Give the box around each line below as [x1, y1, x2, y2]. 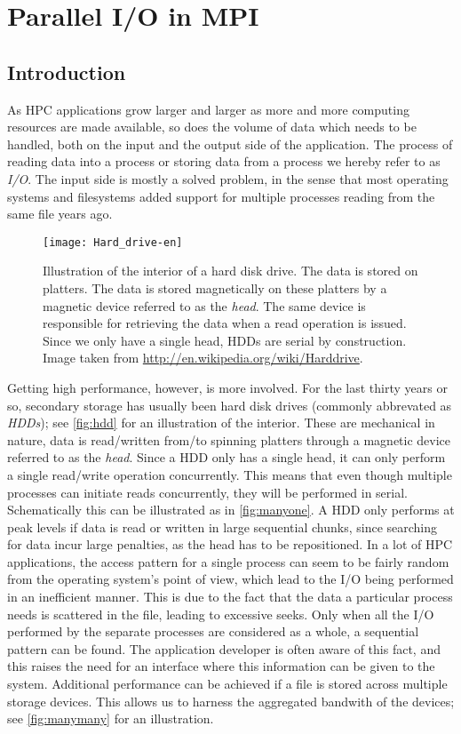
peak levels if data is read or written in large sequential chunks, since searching [7, 517, 438, 536]
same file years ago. [7, 204, 113, 223]
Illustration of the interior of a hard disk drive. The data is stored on [43, 261, 418, 280]
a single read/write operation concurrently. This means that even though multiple [7, 465, 452, 483]
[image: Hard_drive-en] [43, 235, 183, 249]
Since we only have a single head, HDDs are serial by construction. [43, 331, 407, 349]
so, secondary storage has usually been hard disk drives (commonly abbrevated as [7, 395, 452, 414]
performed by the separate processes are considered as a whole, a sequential [7, 622, 419, 641]
